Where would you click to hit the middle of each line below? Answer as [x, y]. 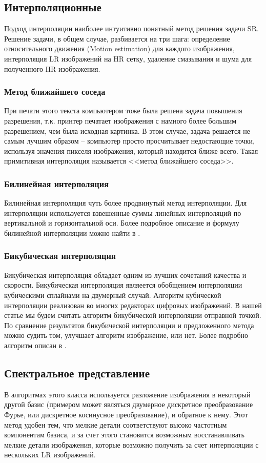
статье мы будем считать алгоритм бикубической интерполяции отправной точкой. [133, 315]
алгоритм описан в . [35, 345]
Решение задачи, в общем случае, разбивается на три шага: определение [117, 38]
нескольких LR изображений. [50, 455]
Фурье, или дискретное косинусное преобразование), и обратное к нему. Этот [126, 414]
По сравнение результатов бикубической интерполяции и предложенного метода [129, 325]
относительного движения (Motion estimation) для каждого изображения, [119, 48]
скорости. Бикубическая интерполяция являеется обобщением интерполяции [123, 285]
